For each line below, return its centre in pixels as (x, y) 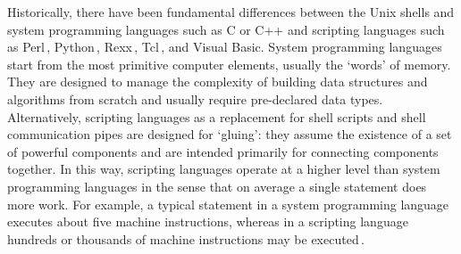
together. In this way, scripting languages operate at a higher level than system (224, 169)
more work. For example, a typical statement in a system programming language (228, 204)
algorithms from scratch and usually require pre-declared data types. (195, 98)
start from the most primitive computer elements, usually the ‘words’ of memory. (229, 64)
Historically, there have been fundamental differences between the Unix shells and (231, 12)
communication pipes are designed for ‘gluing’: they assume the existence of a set (230, 134)
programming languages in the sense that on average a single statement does (217, 186)
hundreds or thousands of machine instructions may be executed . (186, 238)
